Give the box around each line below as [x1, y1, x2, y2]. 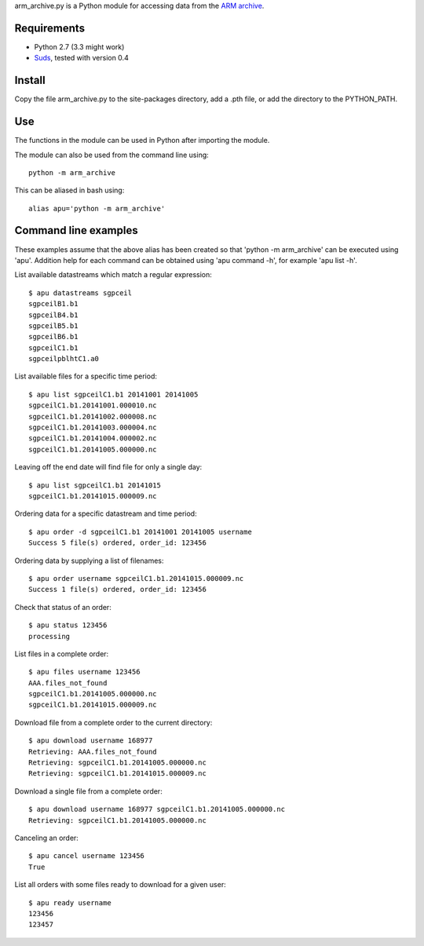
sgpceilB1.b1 [28, 299, 79, 309]
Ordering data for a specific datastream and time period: [14, 509, 197, 518]
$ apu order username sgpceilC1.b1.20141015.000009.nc [28, 574, 244, 583]
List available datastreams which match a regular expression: [14, 270, 212, 279]
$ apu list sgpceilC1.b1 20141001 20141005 [28, 389, 199, 399]
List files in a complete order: [14, 648, 109, 659]
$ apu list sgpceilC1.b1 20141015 [28, 480, 161, 490]
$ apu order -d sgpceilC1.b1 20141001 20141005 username [28, 527, 253, 536]
